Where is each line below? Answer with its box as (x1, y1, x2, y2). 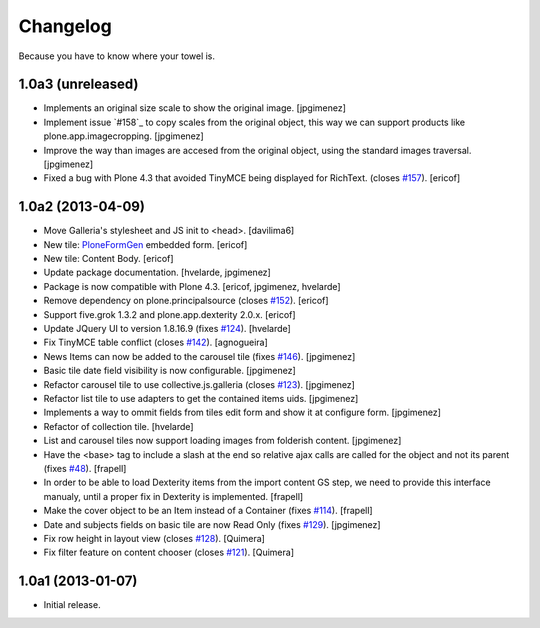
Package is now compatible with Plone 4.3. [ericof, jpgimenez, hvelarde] (43, 280, 341, 292)
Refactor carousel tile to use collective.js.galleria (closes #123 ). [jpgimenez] (43, 378, 355, 390)
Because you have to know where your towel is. (18, 50, 215, 62)
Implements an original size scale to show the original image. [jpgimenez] (43, 102, 347, 114)
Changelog (18, 15, 112, 37)
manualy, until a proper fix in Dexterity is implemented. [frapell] (43, 490, 304, 502)
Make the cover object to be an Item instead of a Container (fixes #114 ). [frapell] (43, 505, 374, 517)
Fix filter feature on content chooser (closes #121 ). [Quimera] (43, 546, 295, 559)
